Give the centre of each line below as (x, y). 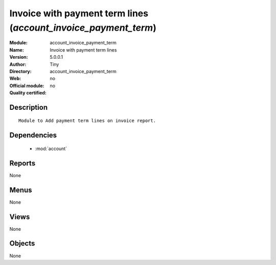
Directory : (20, 71)
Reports (22, 163)
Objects (22, 243)
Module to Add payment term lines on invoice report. (87, 121)
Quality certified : (28, 93)
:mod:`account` (51, 149)
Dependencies (33, 135)
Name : (17, 50)
